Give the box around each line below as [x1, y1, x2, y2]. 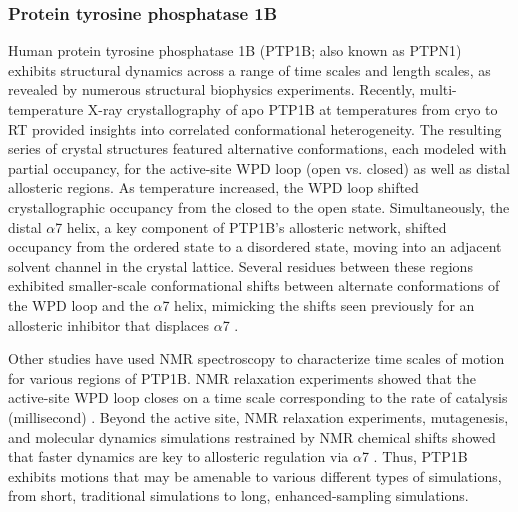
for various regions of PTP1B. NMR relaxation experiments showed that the [8, 367, 476, 388]
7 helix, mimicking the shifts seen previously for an [162, 294, 475, 315]
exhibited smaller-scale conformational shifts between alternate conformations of [8, 275, 500, 296]
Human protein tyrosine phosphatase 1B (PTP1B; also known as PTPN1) [8, 40, 462, 61]
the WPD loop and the [8, 294, 149, 315]
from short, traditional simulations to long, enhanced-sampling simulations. [8, 485, 469, 506]
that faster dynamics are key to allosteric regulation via [8, 446, 349, 467]
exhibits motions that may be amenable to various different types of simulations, [8, 465, 502, 486]
